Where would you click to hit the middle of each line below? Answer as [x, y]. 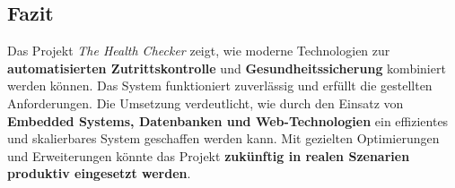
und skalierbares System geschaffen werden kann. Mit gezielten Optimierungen [223, 138]
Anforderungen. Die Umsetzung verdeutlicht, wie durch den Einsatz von [206, 103]
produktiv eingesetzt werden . [99, 173]
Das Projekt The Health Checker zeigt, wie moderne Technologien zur [199, 51]
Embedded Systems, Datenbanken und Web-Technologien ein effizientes [228, 120]
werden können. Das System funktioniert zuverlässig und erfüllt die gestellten [220, 85]
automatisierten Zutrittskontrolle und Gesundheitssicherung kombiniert [227, 68]
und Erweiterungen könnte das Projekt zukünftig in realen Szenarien [209, 155]
